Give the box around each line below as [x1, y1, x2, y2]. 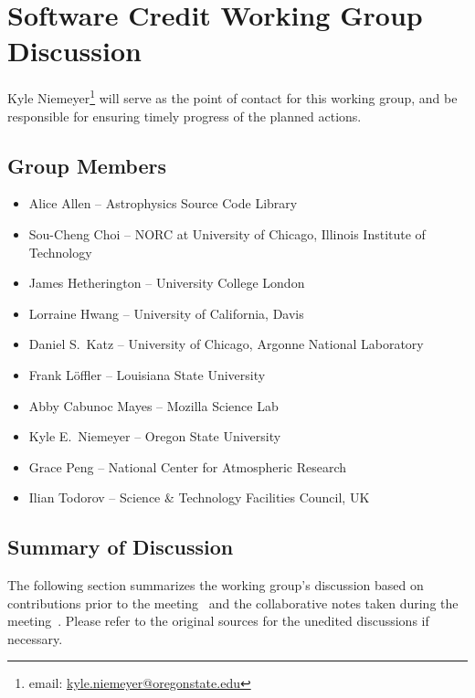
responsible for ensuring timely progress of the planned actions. [7, 106, 362, 125]
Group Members [7, 151, 166, 179]
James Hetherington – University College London [28, 273, 305, 292]
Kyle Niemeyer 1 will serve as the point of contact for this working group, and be [7, 86, 458, 107]
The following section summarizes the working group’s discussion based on [7, 576, 424, 595]
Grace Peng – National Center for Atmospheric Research [28, 457, 347, 476]
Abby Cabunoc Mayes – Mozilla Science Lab [28, 396, 279, 415]
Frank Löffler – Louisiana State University [28, 365, 266, 384]
